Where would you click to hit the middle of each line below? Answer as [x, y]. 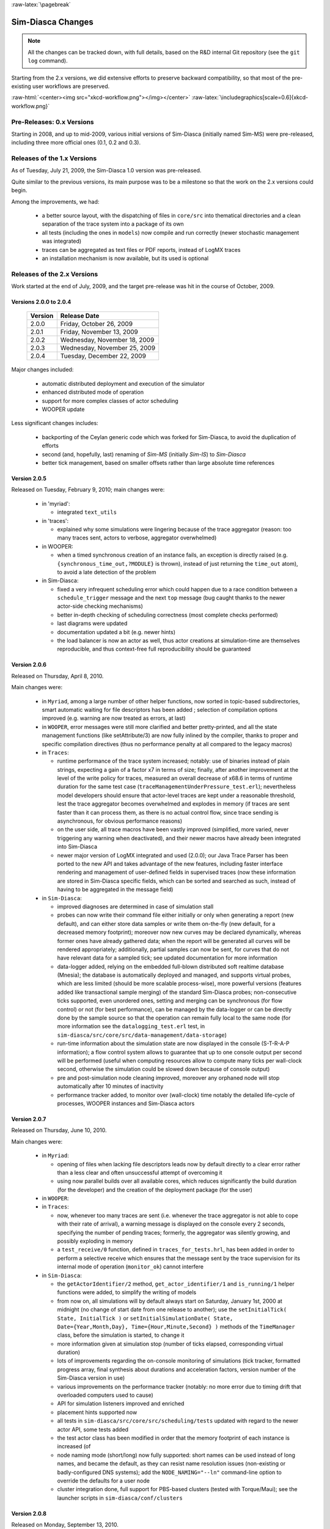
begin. [19, 190]
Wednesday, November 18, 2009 [107, 340]
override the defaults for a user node [103, 1481]
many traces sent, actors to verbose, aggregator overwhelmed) [137, 538]
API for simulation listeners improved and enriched [121, 1404]
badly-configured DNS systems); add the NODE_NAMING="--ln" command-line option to [170, 1472]
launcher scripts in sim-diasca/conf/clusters [120, 1498]
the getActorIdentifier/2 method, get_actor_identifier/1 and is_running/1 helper [176, 1284]
